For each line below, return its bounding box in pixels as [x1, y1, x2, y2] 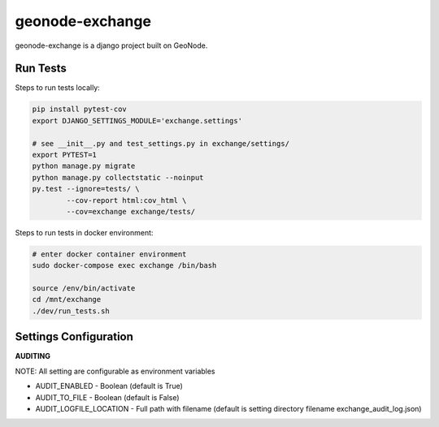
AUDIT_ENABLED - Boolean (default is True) [35, 382, 183, 391]
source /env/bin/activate [32, 284, 136, 293]
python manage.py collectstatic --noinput [32, 173, 204, 182]
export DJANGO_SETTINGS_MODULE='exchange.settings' [32, 116, 243, 125]
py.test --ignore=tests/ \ [32, 184, 140, 194]
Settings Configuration [15, 330, 134, 344]
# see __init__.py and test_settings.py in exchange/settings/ [32, 139, 290, 148]
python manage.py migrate [32, 162, 136, 170]
